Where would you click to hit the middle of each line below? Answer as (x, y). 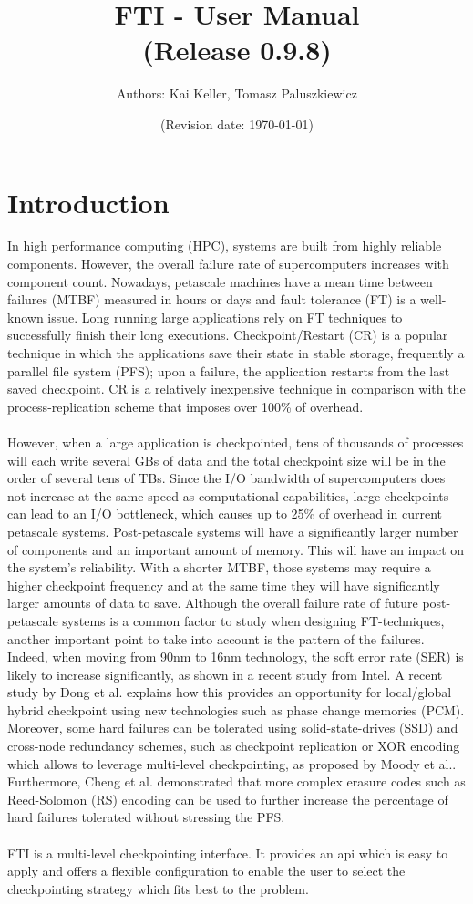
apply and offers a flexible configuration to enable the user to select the (206, 871)
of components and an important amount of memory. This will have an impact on (236, 549)
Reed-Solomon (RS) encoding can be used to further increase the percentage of (228, 799)
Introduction (88, 202)
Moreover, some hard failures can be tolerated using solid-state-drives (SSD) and (233, 728)
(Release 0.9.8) (237, 50)
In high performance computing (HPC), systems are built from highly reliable (225, 246)
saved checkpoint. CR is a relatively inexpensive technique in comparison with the (236, 389)
